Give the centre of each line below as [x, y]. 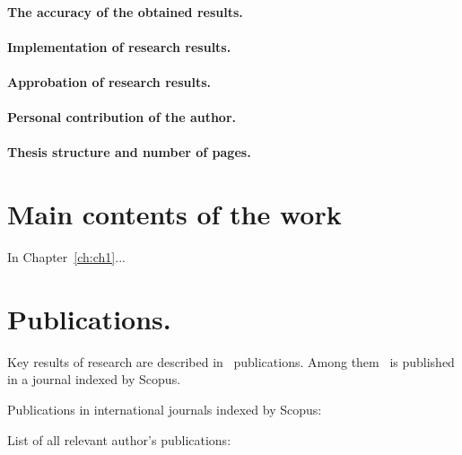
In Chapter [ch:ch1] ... [66, 257]
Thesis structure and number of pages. [129, 152]
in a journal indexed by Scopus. [94, 379]
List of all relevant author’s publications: [119, 439]
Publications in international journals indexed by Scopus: [165, 409]
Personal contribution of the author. [122, 117]
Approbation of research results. [109, 81]
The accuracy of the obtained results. [125, 11]
